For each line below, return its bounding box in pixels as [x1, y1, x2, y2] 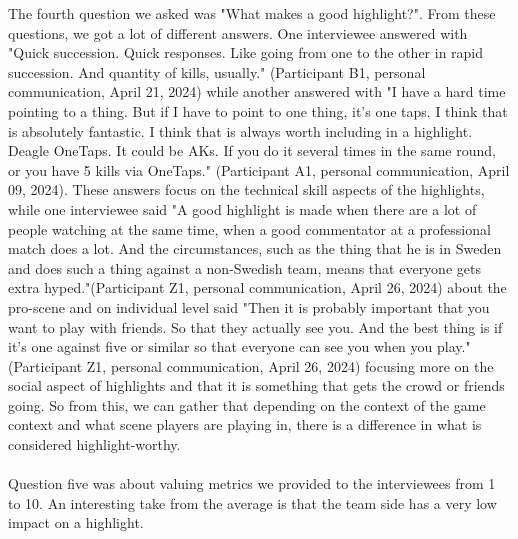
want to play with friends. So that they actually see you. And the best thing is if [8, 316, 503, 337]
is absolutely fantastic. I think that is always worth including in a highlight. [8, 120, 473, 141]
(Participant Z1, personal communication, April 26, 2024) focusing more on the [8, 355, 494, 376]
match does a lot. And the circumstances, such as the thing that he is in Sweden [8, 238, 502, 259]
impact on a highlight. [8, 512, 144, 533]
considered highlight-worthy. [8, 434, 181, 455]
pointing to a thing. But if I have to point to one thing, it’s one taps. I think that [8, 100, 508, 121]
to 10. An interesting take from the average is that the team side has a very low [8, 492, 497, 513]
